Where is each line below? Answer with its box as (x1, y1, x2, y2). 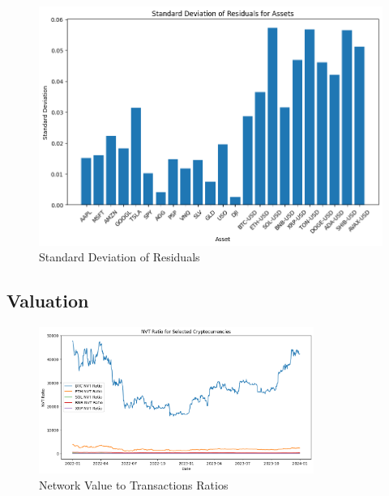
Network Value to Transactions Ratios (39, 476, 229, 493)
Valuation (6, 288, 89, 313)
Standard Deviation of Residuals (39, 248, 200, 265)
